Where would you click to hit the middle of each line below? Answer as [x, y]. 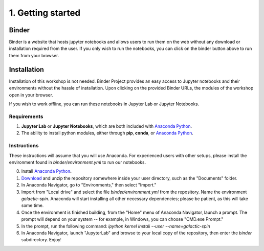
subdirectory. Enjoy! [42, 240]
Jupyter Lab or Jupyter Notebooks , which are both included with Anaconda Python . [107, 126]
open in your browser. [31, 95]
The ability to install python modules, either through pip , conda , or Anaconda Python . [107, 133]
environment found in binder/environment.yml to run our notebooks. [77, 162]
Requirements [26, 116]
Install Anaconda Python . [46, 171]
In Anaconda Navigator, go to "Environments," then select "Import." [89, 185]
